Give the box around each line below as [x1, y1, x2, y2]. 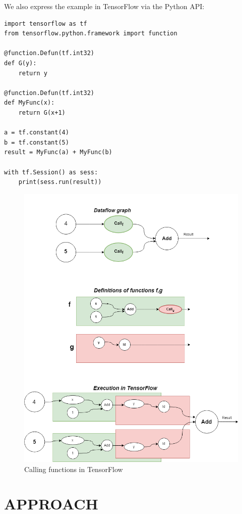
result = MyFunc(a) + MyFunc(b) [4, 149, 112, 156]
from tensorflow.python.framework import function [4, 30, 177, 37]
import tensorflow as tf [4, 20, 87, 27]
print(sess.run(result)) [18, 178, 102, 186]
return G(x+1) [18, 109, 66, 116]
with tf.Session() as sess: [4, 168, 98, 176]
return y [18, 69, 47, 77]
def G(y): [4, 59, 37, 67]
